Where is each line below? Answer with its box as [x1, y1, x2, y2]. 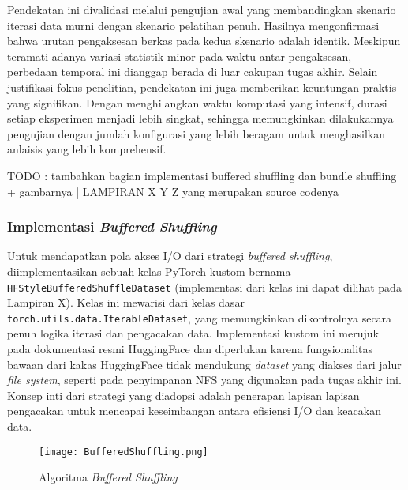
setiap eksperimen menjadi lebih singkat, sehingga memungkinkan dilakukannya [7, 110, 394, 126]
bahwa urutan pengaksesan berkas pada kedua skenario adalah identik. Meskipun [7, 32, 401, 49]
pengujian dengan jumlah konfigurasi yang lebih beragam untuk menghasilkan [7, 125, 386, 141]
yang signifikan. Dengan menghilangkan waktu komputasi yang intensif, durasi [7, 94, 387, 111]
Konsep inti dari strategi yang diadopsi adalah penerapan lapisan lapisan [7, 386, 360, 403]
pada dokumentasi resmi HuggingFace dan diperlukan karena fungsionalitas [7, 341, 373, 357]
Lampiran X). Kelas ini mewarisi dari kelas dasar [7, 294, 245, 311]
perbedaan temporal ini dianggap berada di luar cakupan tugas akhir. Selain [7, 63, 378, 80]
